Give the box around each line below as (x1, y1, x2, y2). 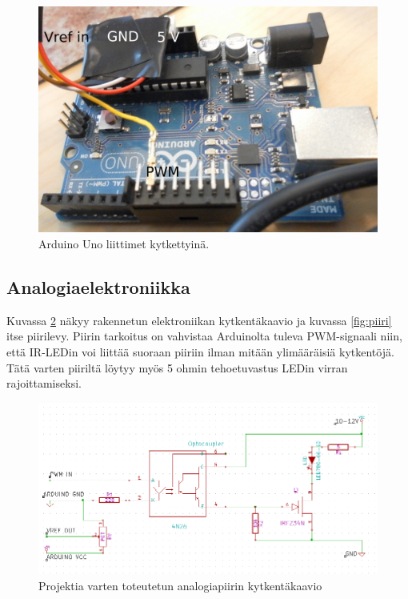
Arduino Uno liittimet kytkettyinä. (38, 235, 210, 251)
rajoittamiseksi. (6, 375, 82, 392)
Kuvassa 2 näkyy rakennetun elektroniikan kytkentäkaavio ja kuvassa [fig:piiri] (6, 312, 392, 328)
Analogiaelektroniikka (6, 274, 190, 299)
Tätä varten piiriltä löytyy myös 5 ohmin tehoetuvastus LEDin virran (6, 359, 348, 376)
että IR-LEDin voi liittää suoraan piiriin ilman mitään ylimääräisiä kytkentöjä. (6, 343, 394, 360)
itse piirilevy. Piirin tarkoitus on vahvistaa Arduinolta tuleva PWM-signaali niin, (6, 328, 402, 344)
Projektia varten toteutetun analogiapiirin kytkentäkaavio (38, 577, 322, 593)
